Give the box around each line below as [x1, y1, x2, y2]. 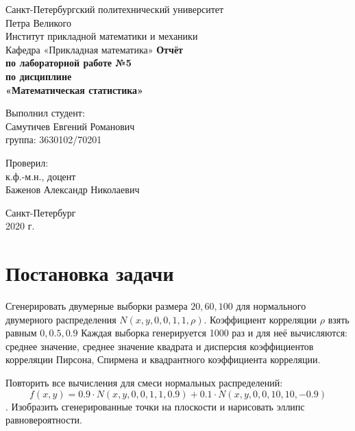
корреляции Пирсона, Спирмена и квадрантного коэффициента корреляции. [5, 352, 321, 367]
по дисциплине [5, 69, 72, 83]
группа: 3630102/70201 [5, 132, 102, 147]
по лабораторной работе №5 [5, 56, 132, 70]
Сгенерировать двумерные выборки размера [5, 299, 188, 313]
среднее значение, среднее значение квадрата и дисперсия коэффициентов [5, 338, 314, 353]
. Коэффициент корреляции [204, 312, 317, 326]
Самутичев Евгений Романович [5, 119, 135, 133]
